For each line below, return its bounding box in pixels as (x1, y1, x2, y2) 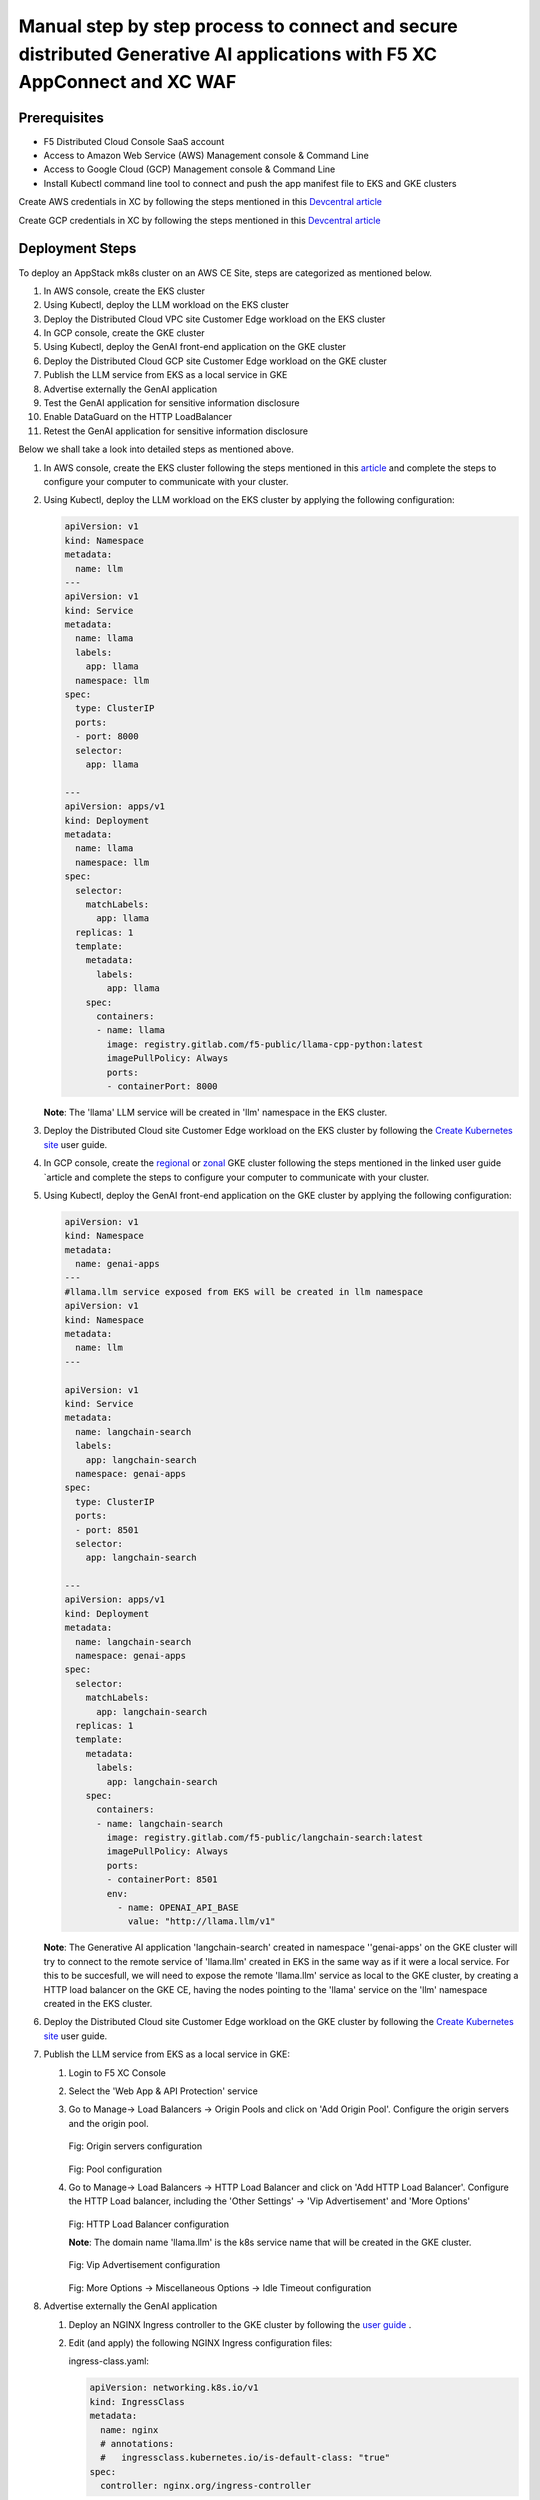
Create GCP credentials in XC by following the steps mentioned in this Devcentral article (18, 214, 381, 226)
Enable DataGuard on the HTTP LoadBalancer (43, 411, 232, 423)
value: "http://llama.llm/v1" (127, 1916, 276, 1927)
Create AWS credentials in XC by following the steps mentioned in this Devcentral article (18, 196, 382, 208)
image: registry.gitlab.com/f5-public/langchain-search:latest (106, 1832, 424, 1844)
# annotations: (100, 2438, 175, 2449)
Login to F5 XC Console (68, 2066, 167, 2079)
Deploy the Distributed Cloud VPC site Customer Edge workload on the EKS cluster (43, 313, 386, 325)
